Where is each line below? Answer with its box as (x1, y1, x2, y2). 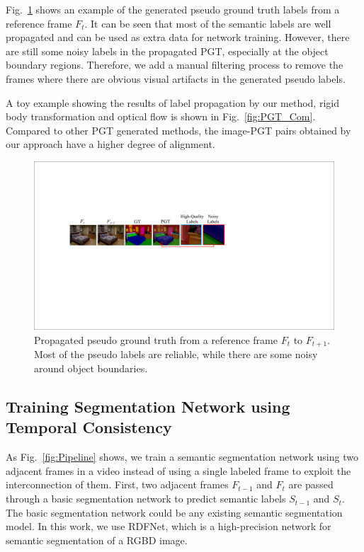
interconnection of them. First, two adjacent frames (6, 477, 229, 492)
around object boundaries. (34, 361, 148, 376)
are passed (288, 477, 334, 492)
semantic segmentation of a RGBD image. (6, 532, 188, 547)
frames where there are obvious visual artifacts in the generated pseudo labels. (6, 71, 346, 86)
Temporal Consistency (6, 416, 172, 438)
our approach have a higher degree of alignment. (6, 137, 215, 151)
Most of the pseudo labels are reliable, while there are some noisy (34, 347, 318, 362)
